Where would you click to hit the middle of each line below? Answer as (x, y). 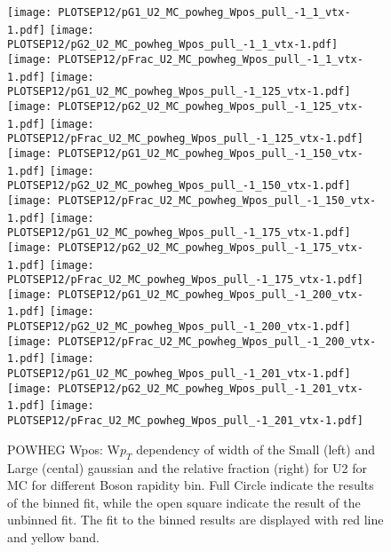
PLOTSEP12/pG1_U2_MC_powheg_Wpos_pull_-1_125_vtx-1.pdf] (179, 92)
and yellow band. (53, 536)
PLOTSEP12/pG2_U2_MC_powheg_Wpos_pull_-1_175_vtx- (211, 247)
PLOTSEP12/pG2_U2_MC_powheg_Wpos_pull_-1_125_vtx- (211, 106)
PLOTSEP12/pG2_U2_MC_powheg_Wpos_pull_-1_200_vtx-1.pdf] (179, 327)
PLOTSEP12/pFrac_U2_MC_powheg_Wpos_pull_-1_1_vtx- (211, 59)
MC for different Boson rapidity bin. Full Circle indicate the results (191, 485)
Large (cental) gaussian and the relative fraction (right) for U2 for (188, 467)
